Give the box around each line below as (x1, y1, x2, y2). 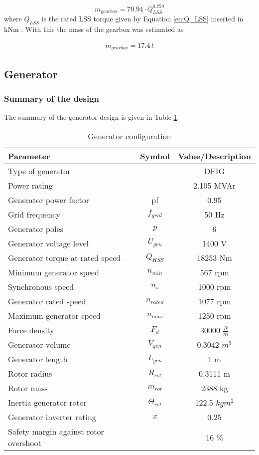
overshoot (8, 437, 41, 449)
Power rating (8, 179, 53, 191)
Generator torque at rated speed (8, 251, 121, 263)
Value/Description (178, 150, 251, 162)
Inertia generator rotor (8, 397, 87, 409)
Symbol (140, 150, 170, 162)
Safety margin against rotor (8, 426, 104, 438)
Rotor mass (8, 382, 48, 394)
